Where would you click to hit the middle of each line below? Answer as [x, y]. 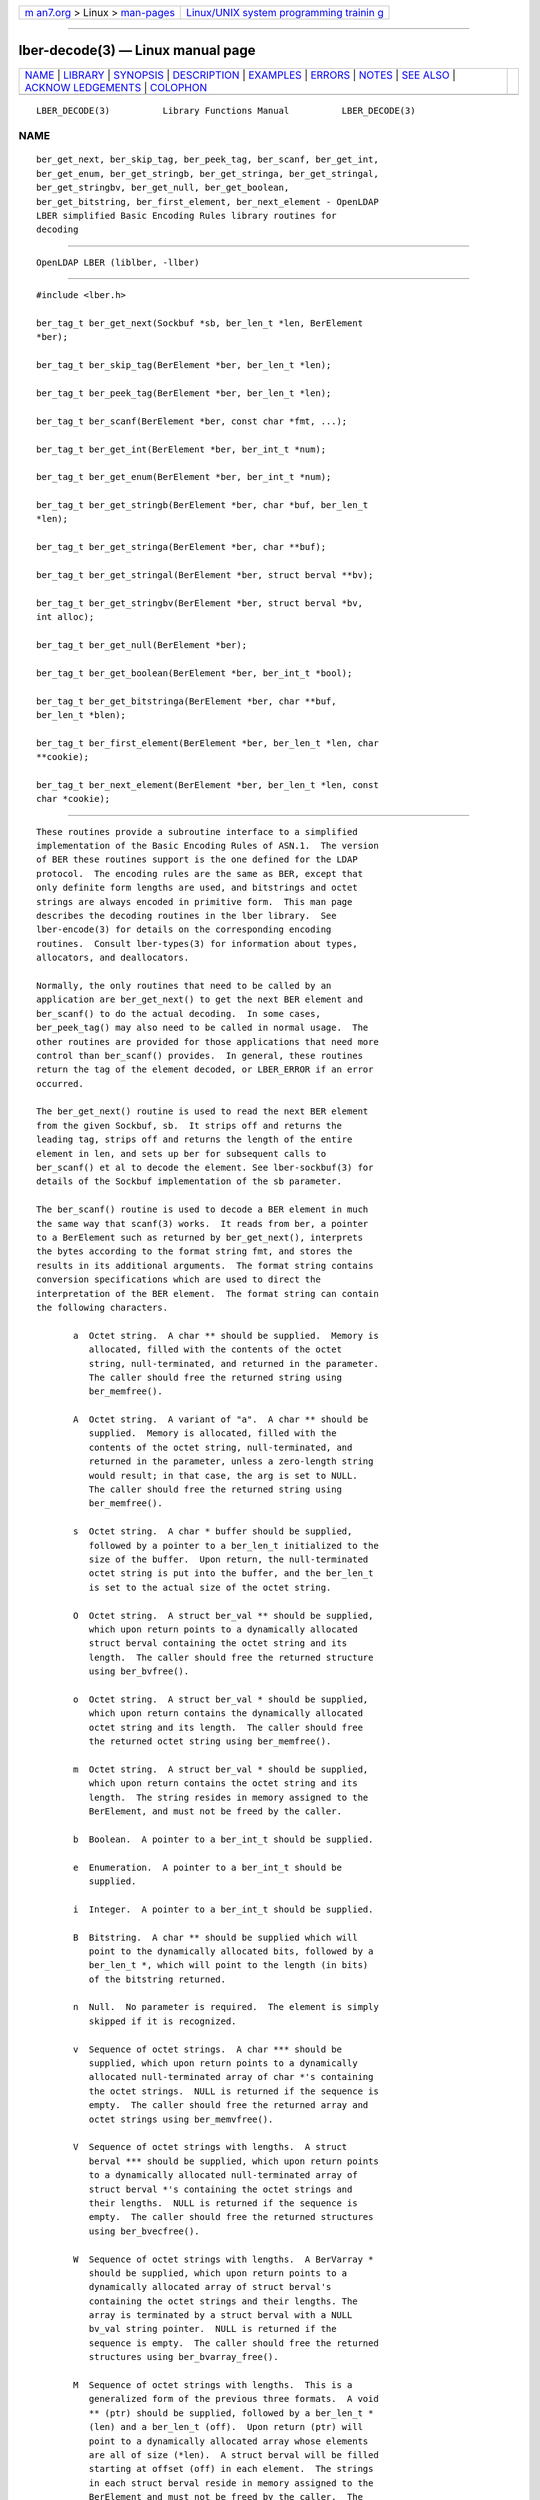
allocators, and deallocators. [113, 958]
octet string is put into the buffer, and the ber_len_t [231, 1573]
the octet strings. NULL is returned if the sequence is [233, 2091]
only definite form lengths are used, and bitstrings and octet [197, 888]
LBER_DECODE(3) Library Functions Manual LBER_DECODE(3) [226, 110]
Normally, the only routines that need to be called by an [184, 985]
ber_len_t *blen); [81, 714]
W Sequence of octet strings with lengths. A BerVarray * [223, 2259]
